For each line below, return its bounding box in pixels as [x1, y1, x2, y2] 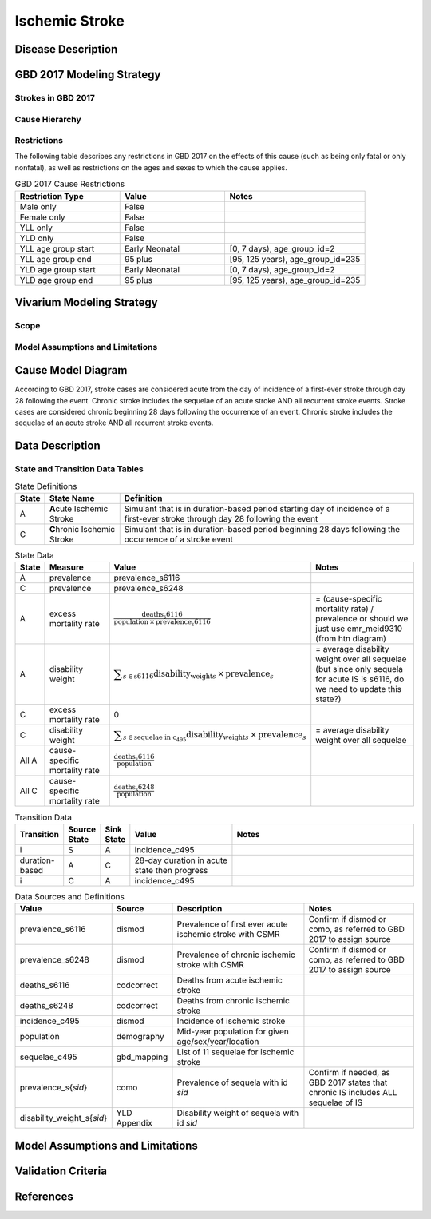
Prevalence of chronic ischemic [176, 949, 295, 960]
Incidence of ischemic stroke [176, 1015, 286, 1026]
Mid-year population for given [176, 1026, 289, 1038]
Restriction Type [19, 190, 84, 201]
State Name [49, 492, 95, 503]
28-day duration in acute [134, 855, 227, 866]
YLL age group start [19, 243, 95, 254]
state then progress [134, 864, 208, 876]
